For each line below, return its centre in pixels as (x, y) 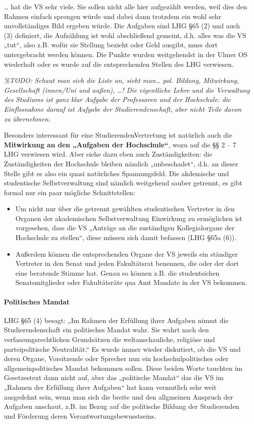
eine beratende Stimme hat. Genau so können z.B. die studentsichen (117, 273)
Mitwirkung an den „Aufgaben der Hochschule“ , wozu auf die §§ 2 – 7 (120, 144)
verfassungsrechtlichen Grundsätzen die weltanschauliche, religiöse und (109, 339)
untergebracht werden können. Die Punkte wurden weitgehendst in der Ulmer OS (126, 54)
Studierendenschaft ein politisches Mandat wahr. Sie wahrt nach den (106, 330)
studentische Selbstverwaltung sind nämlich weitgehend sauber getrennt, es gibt (123, 183)
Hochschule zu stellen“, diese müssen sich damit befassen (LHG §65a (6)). (126, 237)
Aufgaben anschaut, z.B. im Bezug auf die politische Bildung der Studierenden (122, 406)
